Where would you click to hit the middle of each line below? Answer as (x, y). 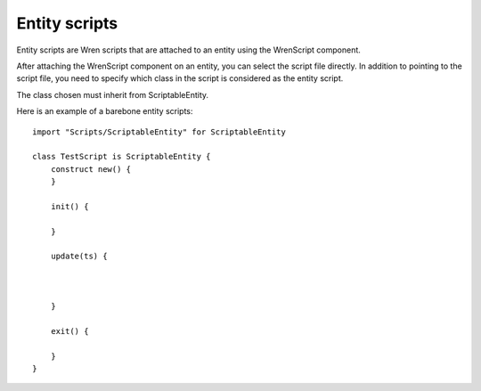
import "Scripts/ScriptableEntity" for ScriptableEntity (159, 132)
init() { (69, 206)
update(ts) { (79, 257)
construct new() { (91, 169)
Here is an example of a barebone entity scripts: (105, 111)
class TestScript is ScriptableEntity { (122, 157)
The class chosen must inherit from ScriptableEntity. (113, 94)
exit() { (69, 331)
